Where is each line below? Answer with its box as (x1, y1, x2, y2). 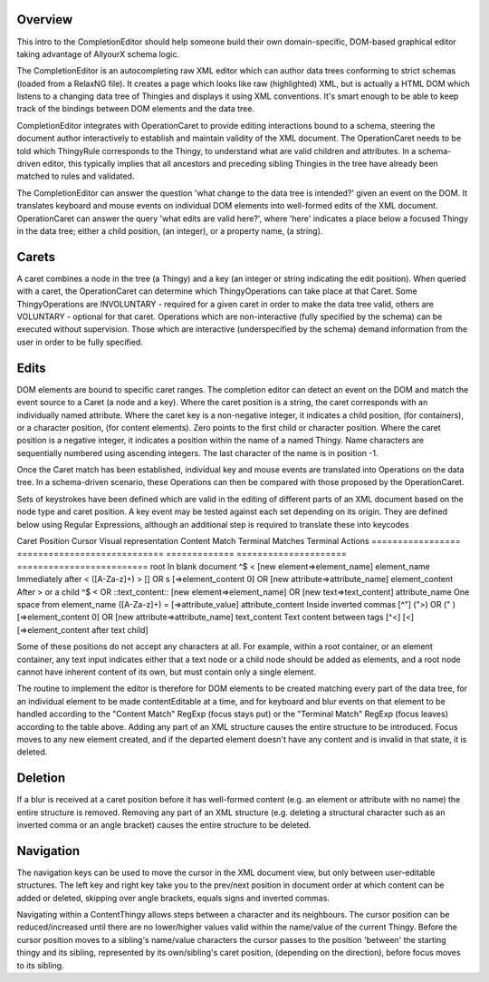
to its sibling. (16, 959, 64, 970)
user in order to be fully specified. (16, 336, 144, 347)
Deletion (16, 771, 66, 786)
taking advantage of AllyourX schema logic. (16, 48, 180, 59)
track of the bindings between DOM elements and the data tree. (16, 103, 255, 114)
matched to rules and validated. (16, 170, 135, 181)
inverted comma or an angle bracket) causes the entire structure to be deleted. (16, 819, 312, 830)
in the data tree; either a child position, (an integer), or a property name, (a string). (16, 225, 323, 236)
